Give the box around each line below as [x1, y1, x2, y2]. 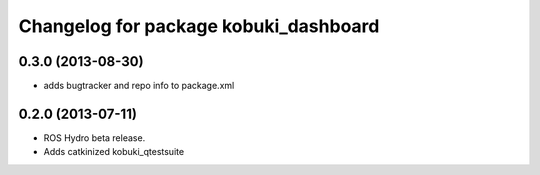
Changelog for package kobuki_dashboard [18, 15, 380, 37]
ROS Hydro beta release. [43, 131, 146, 144]
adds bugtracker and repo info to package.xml [43, 80, 235, 92]
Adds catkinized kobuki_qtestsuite [43, 146, 185, 158]
